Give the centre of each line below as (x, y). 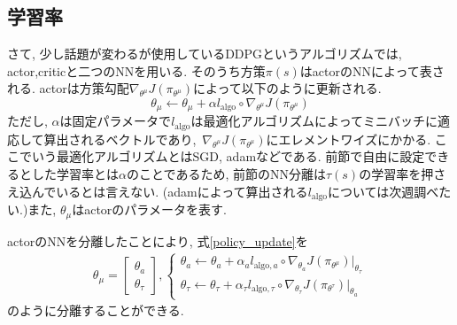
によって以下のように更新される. (287, 88)
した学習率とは (75, 174)
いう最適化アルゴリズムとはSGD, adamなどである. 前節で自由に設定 (228, 156)
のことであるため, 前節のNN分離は (226, 174)
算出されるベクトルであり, (120, 139)
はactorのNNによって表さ (372, 70)
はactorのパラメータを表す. (149, 209)
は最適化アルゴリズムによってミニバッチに (314, 121)
